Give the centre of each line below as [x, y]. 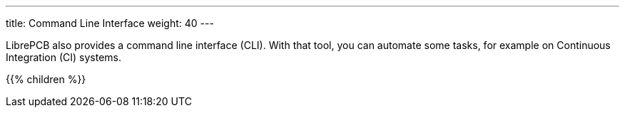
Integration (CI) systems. [64, 57]
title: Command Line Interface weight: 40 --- [110, 23]
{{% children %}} [46, 79]
